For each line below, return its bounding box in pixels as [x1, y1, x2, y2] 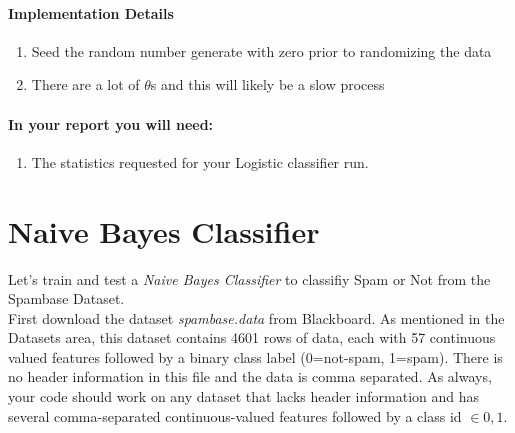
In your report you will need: [8, 113, 214, 134]
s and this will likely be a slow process [150, 74, 385, 95]
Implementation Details [8, 2, 174, 23]
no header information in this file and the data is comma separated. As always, [8, 366, 492, 387]
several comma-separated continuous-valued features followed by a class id [8, 405, 462, 426]
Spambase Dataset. [8, 288, 125, 309]
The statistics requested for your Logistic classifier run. [31, 151, 369, 172]
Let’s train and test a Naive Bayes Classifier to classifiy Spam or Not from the [8, 268, 491, 289]
